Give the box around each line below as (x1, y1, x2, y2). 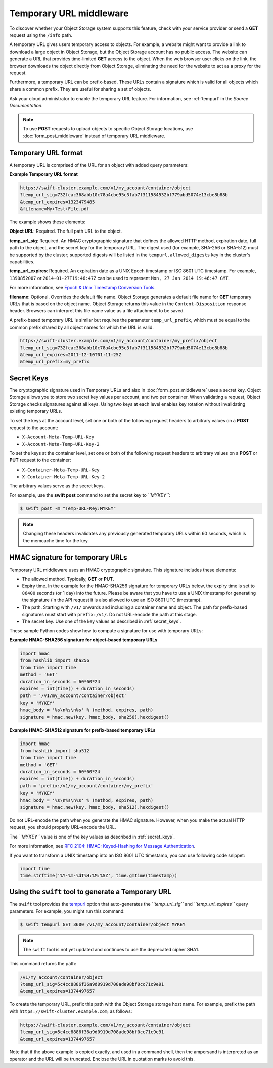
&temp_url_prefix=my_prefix (20, 359, 89, 365)
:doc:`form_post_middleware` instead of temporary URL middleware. (23, 133, 166, 139)
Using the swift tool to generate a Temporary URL (9, 888, 171, 896)
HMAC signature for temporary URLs (9, 553, 127, 562)
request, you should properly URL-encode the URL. (9, 824, 116, 830)
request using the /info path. (9, 32, 73, 38)
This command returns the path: (9, 960, 77, 966)
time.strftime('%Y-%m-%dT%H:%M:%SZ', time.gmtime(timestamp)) (20, 872, 177, 878)
